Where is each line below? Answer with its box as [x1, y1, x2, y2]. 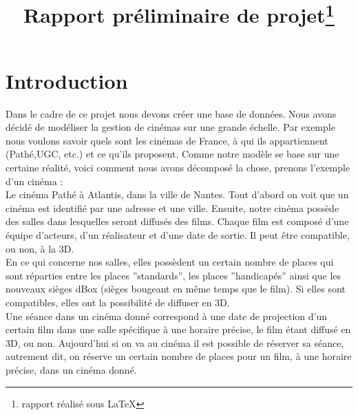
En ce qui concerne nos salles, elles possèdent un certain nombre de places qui [6, 255, 334, 269]
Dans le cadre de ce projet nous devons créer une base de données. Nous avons [6, 106, 337, 120]
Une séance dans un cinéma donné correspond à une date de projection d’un [6, 308, 328, 323]
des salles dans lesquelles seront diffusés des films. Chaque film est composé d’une [6, 214, 349, 228]
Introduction [6, 66, 128, 94]
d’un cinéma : [6, 173, 63, 188]
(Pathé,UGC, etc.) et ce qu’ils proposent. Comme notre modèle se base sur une [6, 147, 339, 161]
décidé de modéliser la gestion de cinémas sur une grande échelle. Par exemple [6, 120, 335, 134]
